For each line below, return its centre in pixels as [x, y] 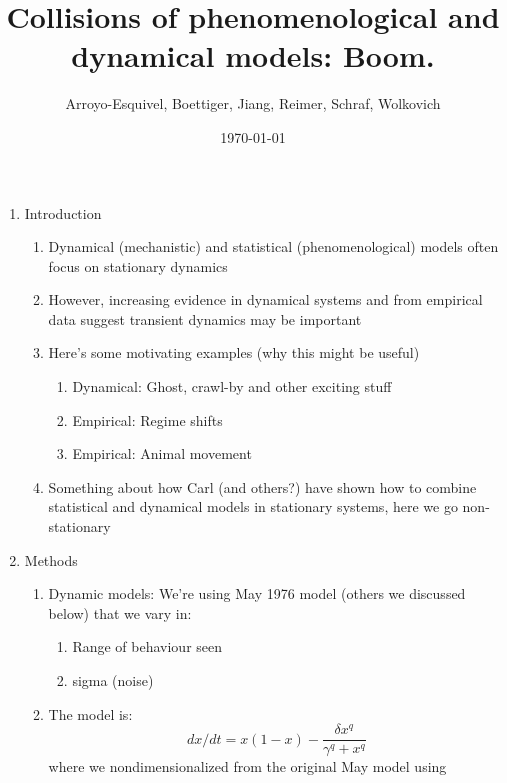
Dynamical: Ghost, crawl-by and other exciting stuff [232, 386]
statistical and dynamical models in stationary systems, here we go [253, 506]
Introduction [63, 212]
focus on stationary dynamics [138, 265]
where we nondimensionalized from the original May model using [247, 766]
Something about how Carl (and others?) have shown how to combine [262, 486]
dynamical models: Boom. [253, 55]
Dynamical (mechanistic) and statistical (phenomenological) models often [273, 246]
